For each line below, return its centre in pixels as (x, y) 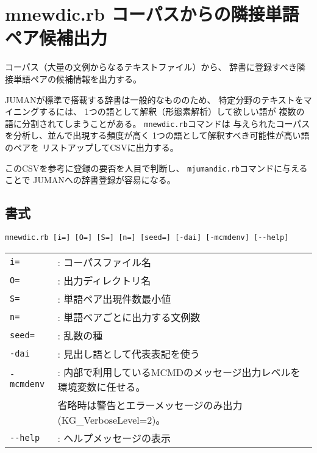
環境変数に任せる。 (102, 386)
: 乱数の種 (80, 335)
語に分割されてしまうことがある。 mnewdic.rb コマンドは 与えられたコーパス (158, 123)
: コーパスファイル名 (105, 262)
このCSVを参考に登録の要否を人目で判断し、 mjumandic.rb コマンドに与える (156, 168)
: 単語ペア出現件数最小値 (114, 299)
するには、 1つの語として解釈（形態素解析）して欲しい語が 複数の (172, 111)
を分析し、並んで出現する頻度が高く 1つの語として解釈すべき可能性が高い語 (157, 135)
